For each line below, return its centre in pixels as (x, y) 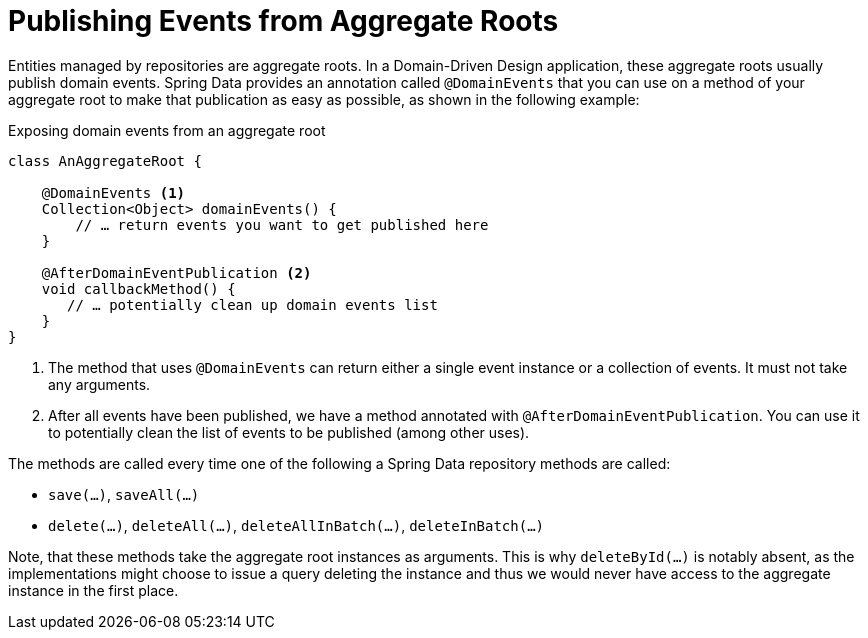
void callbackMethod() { (138, 288)
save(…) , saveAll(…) (124, 494)
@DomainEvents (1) (113, 192)
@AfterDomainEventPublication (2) (176, 272)
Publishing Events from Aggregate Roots (283, 21)
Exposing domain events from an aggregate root (167, 130)
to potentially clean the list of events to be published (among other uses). (289, 432)
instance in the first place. (93, 590)
